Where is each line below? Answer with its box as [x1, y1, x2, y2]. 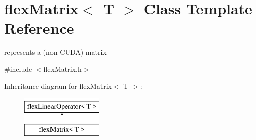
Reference [4, 18, 74, 38]
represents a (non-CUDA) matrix [4, 47, 107, 57]
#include [4, 63, 32, 74]
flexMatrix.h [43, 63, 82, 74]
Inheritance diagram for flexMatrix [4, 80, 112, 91]
